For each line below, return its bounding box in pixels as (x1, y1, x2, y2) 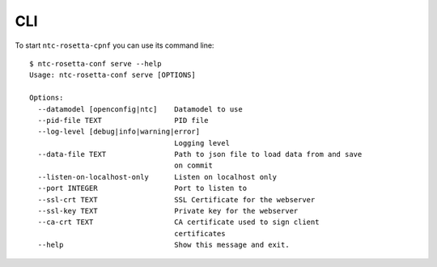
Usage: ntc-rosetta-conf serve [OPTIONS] (29, 70, 196, 80)
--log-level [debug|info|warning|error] (37, 127, 201, 137)
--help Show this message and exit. (37, 240, 291, 250)
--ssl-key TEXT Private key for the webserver (37, 206, 299, 216)
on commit (174, 161, 214, 170)
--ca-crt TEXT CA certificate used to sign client (37, 218, 320, 227)
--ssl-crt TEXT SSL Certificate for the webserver (37, 195, 316, 204)
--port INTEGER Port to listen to (37, 184, 247, 193)
